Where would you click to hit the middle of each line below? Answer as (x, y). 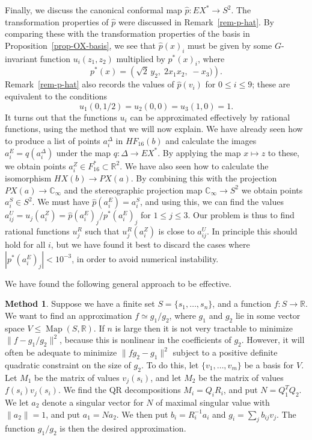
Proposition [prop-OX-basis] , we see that (81, 45)
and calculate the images (211, 140)
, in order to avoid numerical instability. (145, 258)
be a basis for (269, 364)
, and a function (242, 303)
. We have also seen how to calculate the (194, 165)
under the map (84, 152)
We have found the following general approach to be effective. (118, 283)
